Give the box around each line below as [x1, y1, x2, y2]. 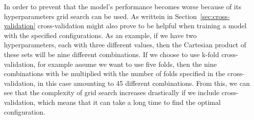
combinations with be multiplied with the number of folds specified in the [4, 68, 226, 79]
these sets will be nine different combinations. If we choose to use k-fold [4, 49, 219, 59]
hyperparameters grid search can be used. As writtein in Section [4, 11, 197, 21]
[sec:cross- [200, 11, 230, 21]
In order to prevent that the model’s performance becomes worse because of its [4, 1, 241, 11]
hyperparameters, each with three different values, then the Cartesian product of [4, 40, 247, 50]
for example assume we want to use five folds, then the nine [37, 59, 217, 69]
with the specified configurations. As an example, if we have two [4, 30, 197, 40]
